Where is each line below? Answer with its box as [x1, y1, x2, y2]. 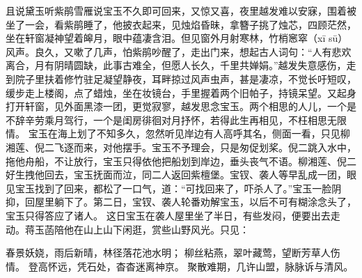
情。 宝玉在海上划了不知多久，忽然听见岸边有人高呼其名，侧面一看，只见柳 [6, 126, 350, 141]
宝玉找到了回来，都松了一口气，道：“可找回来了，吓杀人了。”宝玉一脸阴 [15, 180, 342, 195]
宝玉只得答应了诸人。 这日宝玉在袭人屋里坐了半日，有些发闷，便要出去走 [6, 208, 340, 222]
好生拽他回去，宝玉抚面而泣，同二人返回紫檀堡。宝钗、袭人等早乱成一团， [6, 167, 347, 182]
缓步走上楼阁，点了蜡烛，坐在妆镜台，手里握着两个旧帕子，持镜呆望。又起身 [6, 85, 356, 100]
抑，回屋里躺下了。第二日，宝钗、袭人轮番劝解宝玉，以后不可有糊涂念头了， [6, 194, 356, 209]
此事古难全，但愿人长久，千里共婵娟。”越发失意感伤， [102, 58, 347, 72]
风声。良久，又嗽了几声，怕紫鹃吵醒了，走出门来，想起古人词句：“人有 [6, 44, 332, 59]
